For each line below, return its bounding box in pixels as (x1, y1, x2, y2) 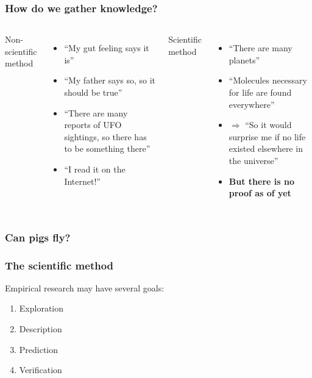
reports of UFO (64, 118, 122, 131)
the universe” (229, 154, 278, 166)
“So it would (245, 118, 292, 131)
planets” (229, 53, 260, 66)
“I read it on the (64, 162, 126, 175)
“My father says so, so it (64, 74, 156, 87)
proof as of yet (229, 187, 291, 199)
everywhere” (229, 98, 275, 110)
